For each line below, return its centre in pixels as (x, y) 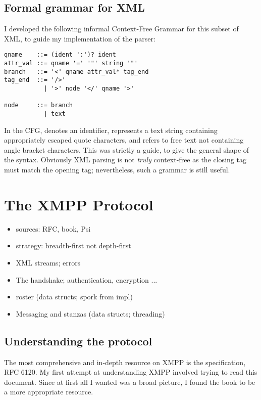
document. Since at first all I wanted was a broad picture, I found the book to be (130, 382)
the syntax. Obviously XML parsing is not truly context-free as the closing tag (125, 160)
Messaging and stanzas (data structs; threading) (90, 313)
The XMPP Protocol (79, 204)
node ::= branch (39, 105)
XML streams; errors (48, 262)
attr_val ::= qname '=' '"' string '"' (71, 63)
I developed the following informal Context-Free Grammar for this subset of (121, 29)
